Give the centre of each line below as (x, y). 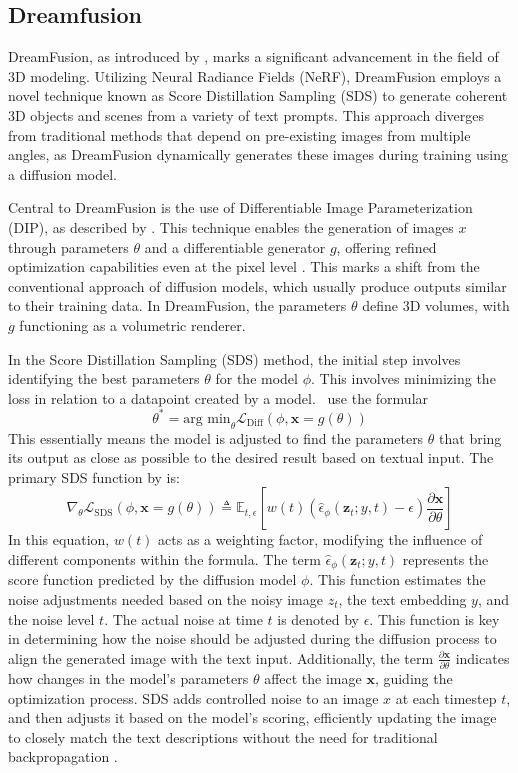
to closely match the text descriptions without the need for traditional (223, 736)
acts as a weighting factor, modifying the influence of (320, 539)
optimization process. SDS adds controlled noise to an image (193, 697)
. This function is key (434, 618)
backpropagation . (63, 756)
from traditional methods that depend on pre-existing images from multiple (239, 134)
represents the (445, 558)
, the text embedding (402, 599)
